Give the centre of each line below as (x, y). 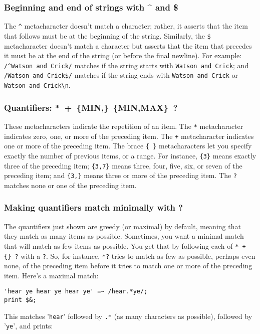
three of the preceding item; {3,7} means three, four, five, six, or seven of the (123, 165)
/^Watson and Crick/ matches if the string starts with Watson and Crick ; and (126, 65)
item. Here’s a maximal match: (51, 275)
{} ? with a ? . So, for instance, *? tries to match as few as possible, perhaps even (130, 256)
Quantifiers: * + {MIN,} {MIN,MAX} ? (91, 107)
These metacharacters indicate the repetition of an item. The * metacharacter (124, 126)
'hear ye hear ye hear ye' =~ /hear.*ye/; (76, 292)
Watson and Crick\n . (37, 85)
